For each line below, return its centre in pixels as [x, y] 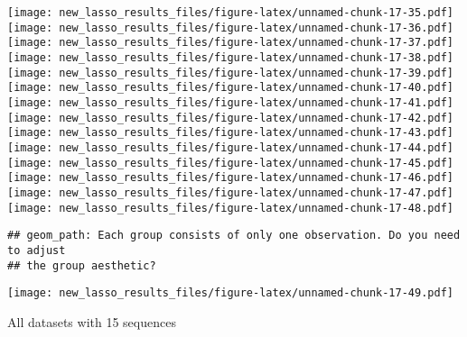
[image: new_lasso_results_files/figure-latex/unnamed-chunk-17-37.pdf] [230, 43]
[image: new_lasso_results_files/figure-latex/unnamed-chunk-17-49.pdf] [230, 293]
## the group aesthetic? [82, 265]
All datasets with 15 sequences [92, 321]
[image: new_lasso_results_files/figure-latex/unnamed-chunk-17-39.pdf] [230, 73]
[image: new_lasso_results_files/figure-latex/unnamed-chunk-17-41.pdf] [230, 102]
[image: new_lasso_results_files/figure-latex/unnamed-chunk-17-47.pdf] [230, 192]
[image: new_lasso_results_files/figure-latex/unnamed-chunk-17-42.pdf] [230, 118]
